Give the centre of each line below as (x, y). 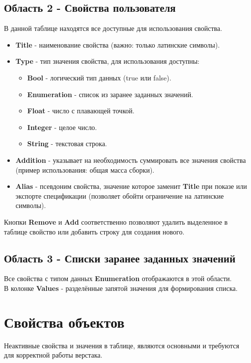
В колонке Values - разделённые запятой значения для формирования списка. (121, 288)
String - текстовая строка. (67, 143)
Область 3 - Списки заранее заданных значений (120, 258)
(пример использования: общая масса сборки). (85, 169)
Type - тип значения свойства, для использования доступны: (108, 61)
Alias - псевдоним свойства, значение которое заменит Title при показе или (131, 186)
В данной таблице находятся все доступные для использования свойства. (113, 28)
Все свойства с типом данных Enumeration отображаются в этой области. (118, 278)
